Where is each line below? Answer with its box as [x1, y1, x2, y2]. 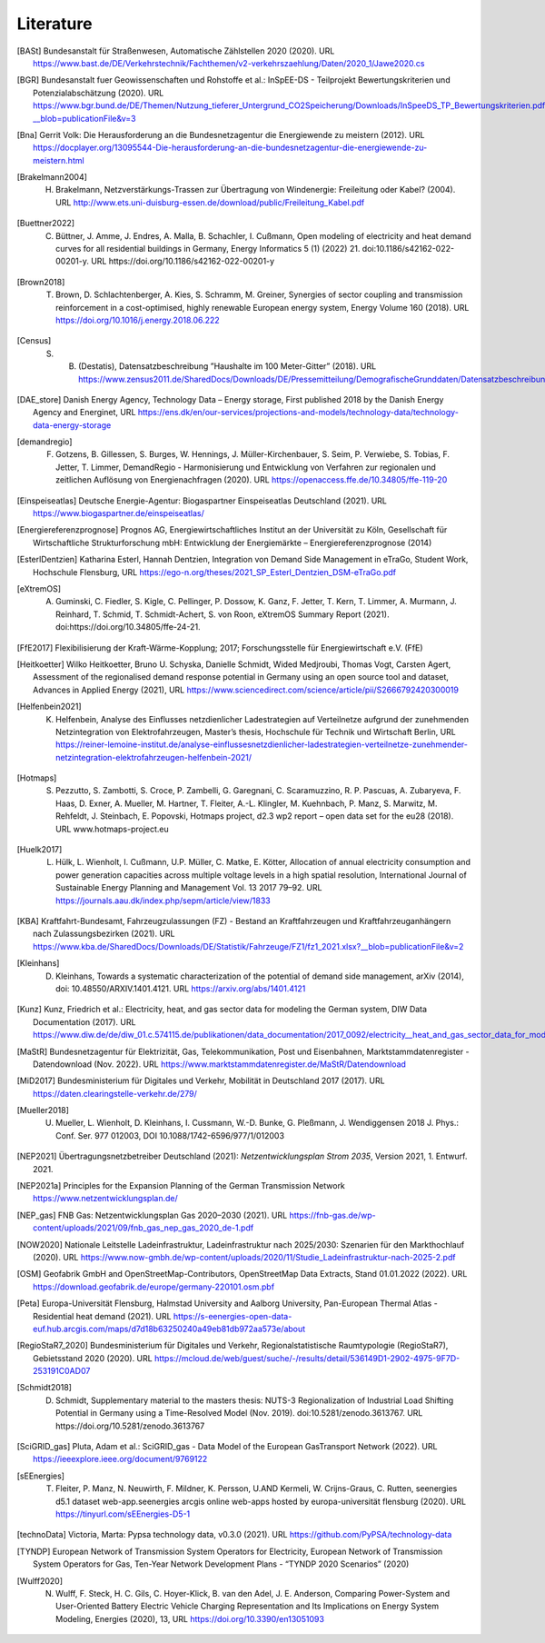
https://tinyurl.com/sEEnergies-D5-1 [55, 1509, 191, 1519]
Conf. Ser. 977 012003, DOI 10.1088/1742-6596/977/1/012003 [55, 1130, 285, 1140]
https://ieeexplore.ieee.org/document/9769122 [33, 1454, 208, 1465]
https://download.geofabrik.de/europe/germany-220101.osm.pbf [33, 1281, 275, 1292]
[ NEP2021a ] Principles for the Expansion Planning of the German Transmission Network [16, 1180, 345, 1191]
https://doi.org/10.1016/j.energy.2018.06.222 [55, 314, 220, 325]
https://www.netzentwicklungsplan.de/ [33, 1193, 179, 1204]
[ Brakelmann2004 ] [16, 172, 88, 183]
